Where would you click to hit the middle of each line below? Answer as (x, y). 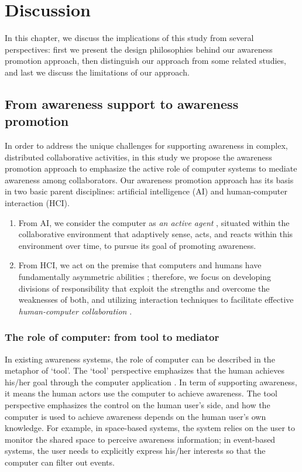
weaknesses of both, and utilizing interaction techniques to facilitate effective (156, 300)
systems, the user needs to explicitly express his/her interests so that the (135, 451)
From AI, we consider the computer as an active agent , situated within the (154, 222)
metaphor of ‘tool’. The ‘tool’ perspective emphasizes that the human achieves (145, 370)
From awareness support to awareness (122, 103)
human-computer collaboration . (75, 311)
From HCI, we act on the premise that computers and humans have (140, 265)
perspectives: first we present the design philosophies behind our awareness (139, 49)
